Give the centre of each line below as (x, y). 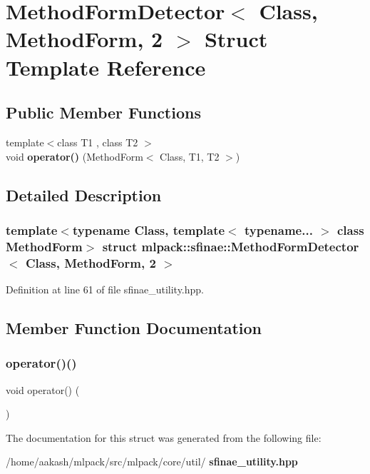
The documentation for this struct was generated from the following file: (164, 437)
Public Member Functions (103, 112)
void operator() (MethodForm (74, 156)
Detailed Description (84, 195)
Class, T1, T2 (190, 156)
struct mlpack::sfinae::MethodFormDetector (231, 246)
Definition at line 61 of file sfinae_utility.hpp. (105, 289)
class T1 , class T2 (98, 142)
